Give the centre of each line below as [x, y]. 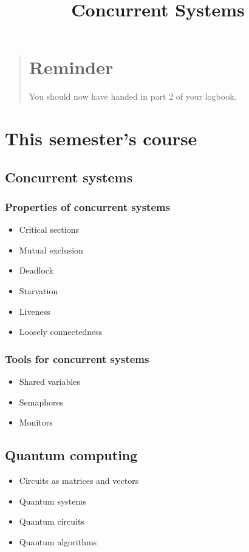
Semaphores [41, 402]
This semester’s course [101, 138]
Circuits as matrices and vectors [79, 481]
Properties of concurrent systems [88, 206]
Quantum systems [53, 501]
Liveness [35, 311]
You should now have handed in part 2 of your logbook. [133, 96]
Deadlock [36, 270]
